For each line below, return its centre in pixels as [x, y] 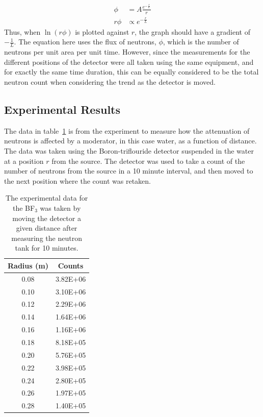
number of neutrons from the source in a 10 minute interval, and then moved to [129, 171]
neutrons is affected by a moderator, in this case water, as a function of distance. [130, 141]
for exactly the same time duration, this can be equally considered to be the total [131, 72]
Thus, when [22, 31]
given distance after [47, 228]
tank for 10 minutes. [47, 248]
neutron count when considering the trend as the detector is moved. [110, 81]
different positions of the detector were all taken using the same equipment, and [129, 62]
